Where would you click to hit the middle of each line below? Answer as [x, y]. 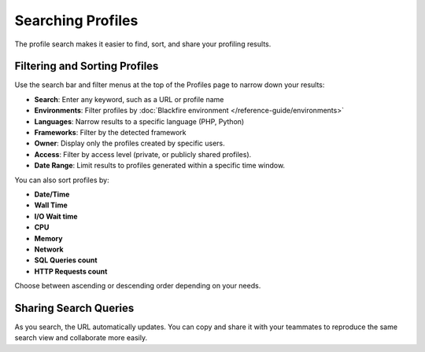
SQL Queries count [66, 260]
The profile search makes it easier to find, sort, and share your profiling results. [143, 44]
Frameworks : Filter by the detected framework [110, 133]
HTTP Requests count [71, 271]
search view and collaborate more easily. [81, 338]
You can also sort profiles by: [62, 180]
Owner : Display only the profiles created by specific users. [130, 143]
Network [49, 249]
